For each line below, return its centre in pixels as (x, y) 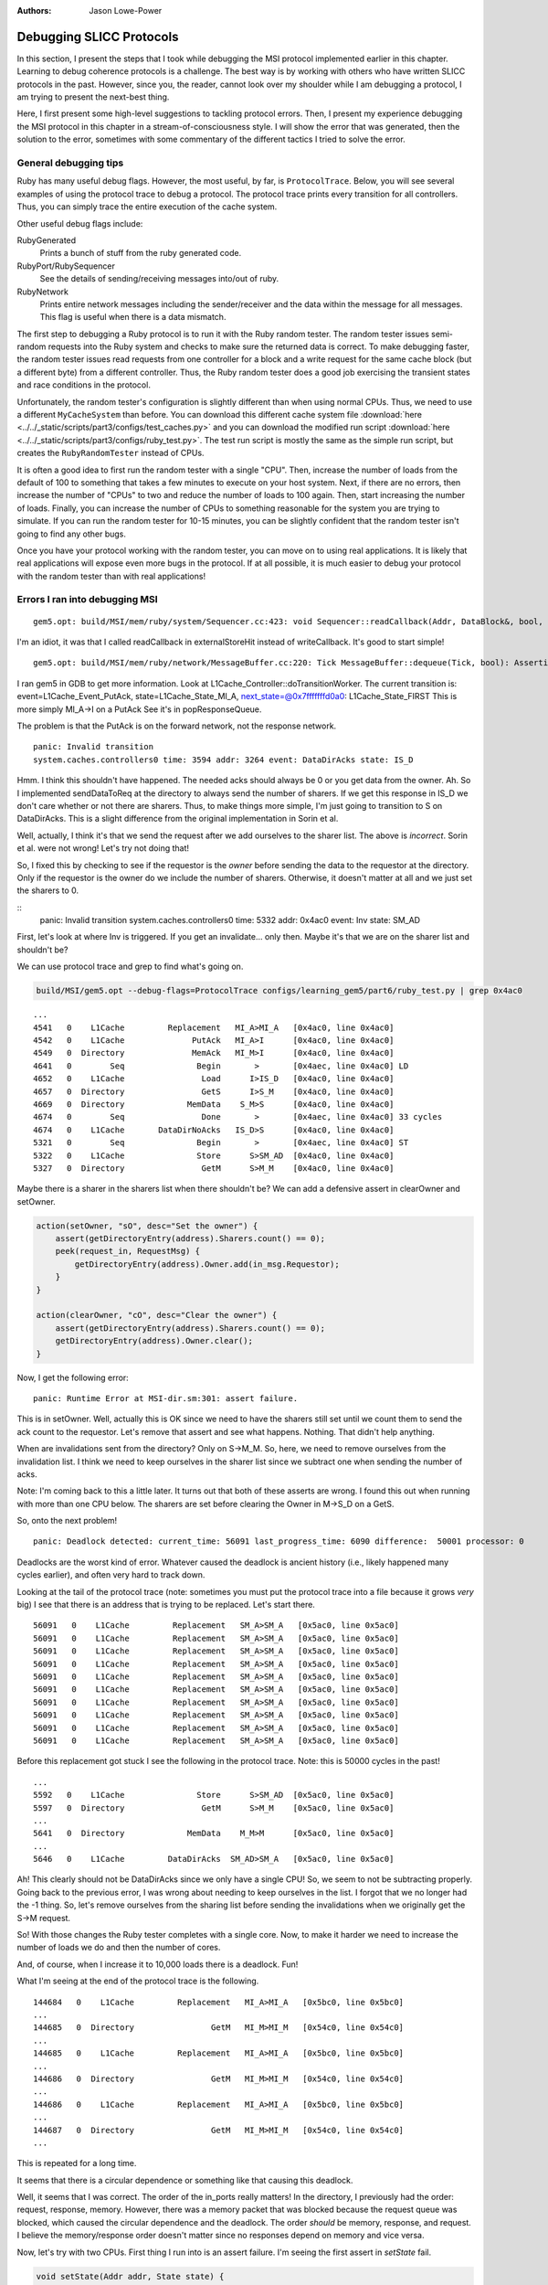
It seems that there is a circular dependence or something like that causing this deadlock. (185, 2180)
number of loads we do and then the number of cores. (119, 1948)
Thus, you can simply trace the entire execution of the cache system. (147, 207)
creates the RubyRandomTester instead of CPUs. (111, 453)
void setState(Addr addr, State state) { (130, 2276)
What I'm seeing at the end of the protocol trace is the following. (138, 1981)
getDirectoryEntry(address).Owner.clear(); (154, 1341)
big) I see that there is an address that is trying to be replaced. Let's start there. (166, 1605)
